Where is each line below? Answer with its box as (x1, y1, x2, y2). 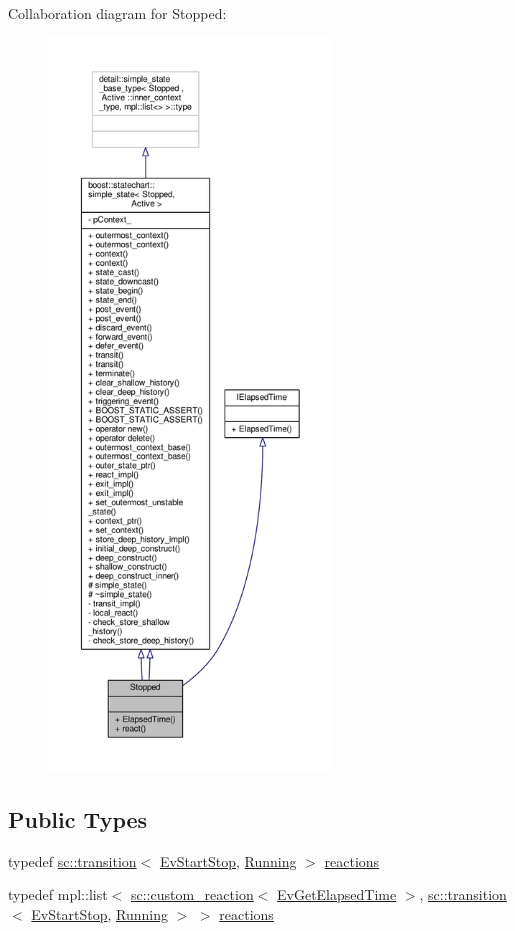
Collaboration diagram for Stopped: (8, 3, 227, 23)
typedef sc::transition (8, 850, 137, 871)
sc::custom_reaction (130, 884, 254, 905)
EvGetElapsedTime (277, 884, 397, 905)
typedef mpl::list (8, 884, 108, 905)
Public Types (8, 803, 148, 834)
